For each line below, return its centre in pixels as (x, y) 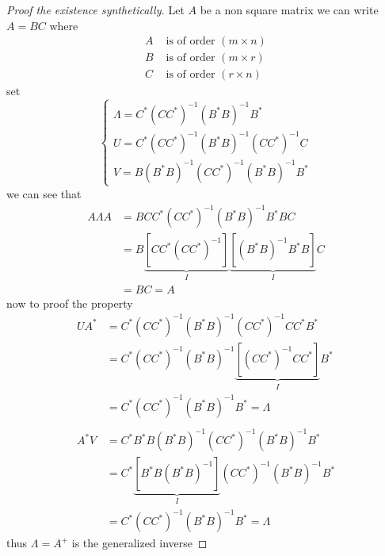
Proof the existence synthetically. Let (95, 10)
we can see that (44, 193)
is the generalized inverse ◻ (139, 543)
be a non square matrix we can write (289, 10)
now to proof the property (70, 303)
